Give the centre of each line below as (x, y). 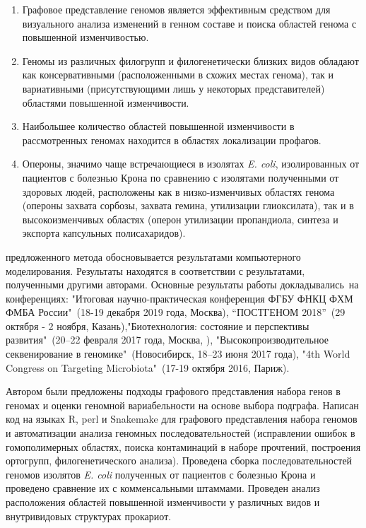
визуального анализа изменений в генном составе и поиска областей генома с (189, 23)
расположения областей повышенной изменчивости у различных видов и (163, 502)
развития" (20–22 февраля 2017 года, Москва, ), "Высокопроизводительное (167, 340)
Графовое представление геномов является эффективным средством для (176, 9)
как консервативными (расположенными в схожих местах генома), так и (178, 75)
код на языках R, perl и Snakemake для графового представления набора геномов (182, 419)
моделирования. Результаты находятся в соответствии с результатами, (155, 270)
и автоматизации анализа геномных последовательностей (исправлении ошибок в (181, 433)
